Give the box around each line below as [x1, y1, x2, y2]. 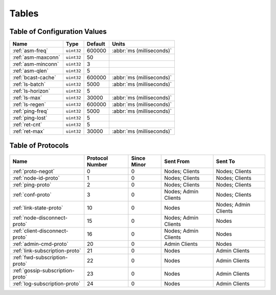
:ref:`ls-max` [12, 94, 42, 101]
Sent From [164, 158, 190, 165]
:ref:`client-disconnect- [12, 227, 68, 234]
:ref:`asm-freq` [12, 47, 48, 54]
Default [87, 40, 105, 48]
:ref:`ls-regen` [12, 101, 46, 108]
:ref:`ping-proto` [12, 181, 52, 188]
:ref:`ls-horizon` [12, 88, 51, 95]
